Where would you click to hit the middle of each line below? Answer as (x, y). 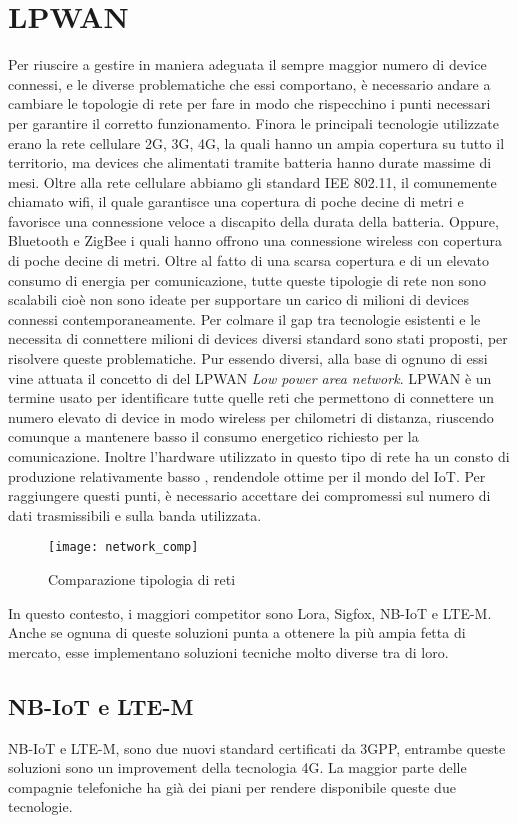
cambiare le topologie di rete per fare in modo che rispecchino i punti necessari (249, 103)
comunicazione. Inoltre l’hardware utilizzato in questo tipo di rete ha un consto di (259, 456)
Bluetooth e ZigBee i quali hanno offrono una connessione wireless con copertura (255, 240)
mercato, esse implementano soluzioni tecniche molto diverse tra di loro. (228, 651)
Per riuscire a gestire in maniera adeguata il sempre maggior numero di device (247, 64)
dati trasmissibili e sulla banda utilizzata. (135, 514)
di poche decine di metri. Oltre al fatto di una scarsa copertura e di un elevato (249, 260)
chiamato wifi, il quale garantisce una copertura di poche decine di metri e (236, 201)
